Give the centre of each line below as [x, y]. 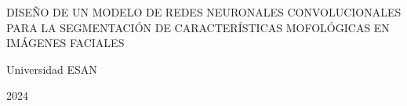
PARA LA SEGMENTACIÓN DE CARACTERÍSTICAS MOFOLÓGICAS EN [198, 27]
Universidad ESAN [52, 69]
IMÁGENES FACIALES [65, 43]
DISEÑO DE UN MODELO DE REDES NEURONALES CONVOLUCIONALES [204, 12]
